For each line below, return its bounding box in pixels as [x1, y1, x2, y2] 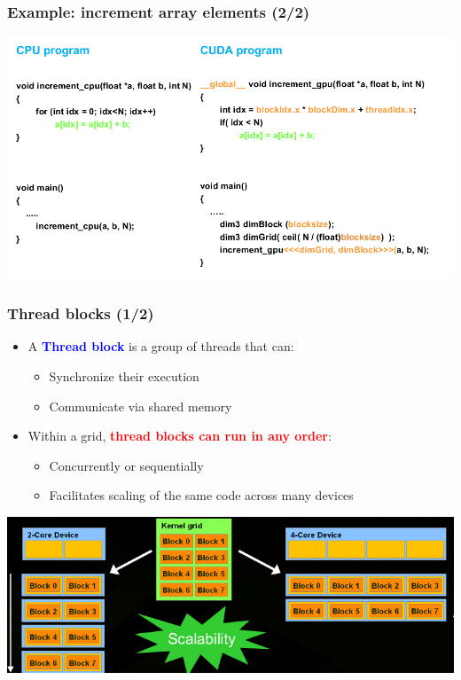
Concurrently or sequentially [49, 456, 204, 474]
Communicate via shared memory [49, 396, 232, 415]
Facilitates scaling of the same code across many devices [49, 486, 354, 504]
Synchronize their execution [49, 366, 199, 385]
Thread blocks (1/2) [7, 302, 154, 324]
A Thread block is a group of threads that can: [27, 337, 294, 356]
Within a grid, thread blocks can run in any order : [27, 426, 332, 445]
